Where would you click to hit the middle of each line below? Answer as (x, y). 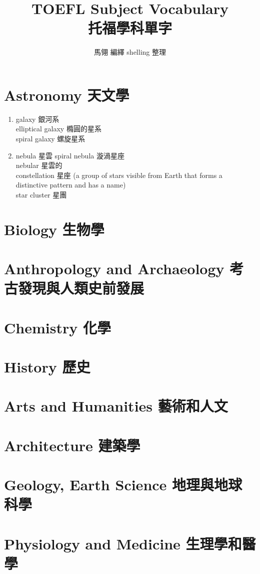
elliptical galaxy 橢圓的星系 (58, 129)
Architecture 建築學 (72, 445)
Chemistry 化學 (57, 327)
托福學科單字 (130, 28)
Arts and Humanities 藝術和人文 (116, 406)
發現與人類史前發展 (81, 288)
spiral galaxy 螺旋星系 (50, 139)
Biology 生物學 (54, 229)
